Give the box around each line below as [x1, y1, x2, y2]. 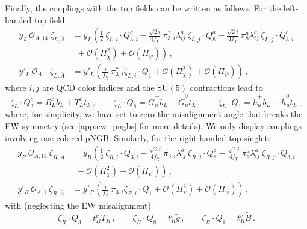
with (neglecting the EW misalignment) [5, 199, 151, 212]
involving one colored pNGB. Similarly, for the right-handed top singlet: [5, 131, 270, 144]
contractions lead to [190, 81, 263, 94]
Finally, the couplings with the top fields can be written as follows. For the [5, 2, 281, 14]
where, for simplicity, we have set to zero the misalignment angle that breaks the [5, 108, 303, 120]
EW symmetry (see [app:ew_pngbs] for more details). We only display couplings [5, 119, 302, 132]
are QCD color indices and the [42, 81, 155, 94]
